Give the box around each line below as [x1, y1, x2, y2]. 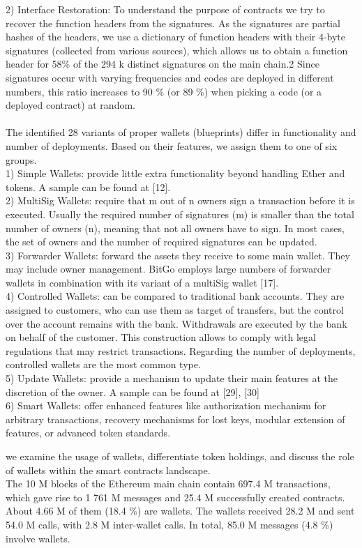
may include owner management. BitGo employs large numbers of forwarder [6, 261, 331, 276]
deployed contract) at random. [6, 98, 135, 112]
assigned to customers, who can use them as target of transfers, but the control [6, 303, 344, 317]
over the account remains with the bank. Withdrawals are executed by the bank [6, 316, 347, 330]
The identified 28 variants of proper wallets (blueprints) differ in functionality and [6, 125, 356, 139]
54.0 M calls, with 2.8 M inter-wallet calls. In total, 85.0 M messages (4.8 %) [6, 517, 333, 531]
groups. [6, 152, 37, 167]
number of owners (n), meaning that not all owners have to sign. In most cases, [6, 220, 345, 235]
